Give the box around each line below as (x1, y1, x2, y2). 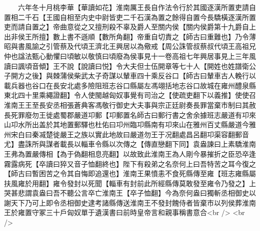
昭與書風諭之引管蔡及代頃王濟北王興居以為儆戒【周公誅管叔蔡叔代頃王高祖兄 (4, 41, 256, 51)
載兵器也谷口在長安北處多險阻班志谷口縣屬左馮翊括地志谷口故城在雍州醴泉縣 (4, 80, 256, 90)
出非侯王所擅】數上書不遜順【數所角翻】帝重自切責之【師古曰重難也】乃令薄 (4, 31, 256, 41)
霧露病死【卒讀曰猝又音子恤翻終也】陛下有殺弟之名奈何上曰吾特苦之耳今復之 (4, 158, 256, 169)
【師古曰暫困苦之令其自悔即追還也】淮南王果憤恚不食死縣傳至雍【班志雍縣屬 (4, 168, 256, 179)
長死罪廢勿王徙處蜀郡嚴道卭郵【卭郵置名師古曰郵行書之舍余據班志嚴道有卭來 (4, 109, 256, 120)
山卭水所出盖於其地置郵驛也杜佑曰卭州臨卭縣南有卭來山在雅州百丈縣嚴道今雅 (4, 119, 256, 130)
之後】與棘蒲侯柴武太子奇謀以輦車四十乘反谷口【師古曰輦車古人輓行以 (24, 70, 256, 81)
